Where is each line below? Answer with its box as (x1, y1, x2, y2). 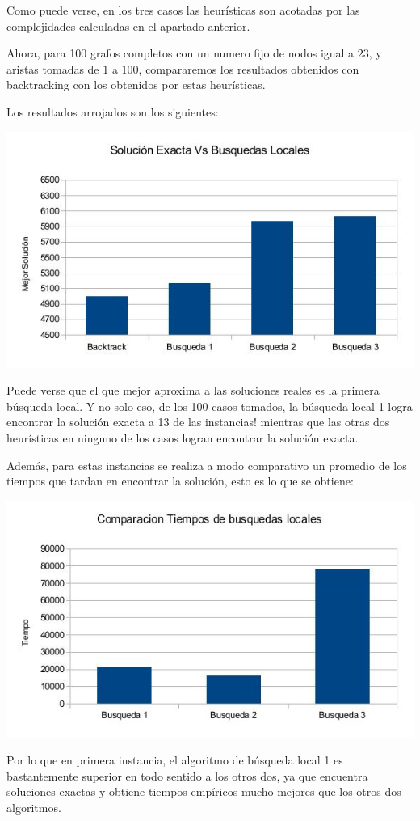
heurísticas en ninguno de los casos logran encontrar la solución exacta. (6, 429, 359, 446)
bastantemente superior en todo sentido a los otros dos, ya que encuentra (6, 767, 368, 784)
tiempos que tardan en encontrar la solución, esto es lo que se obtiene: (6, 472, 354, 489)
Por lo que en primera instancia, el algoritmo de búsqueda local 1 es (6, 751, 343, 768)
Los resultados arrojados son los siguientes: (6, 103, 219, 120)
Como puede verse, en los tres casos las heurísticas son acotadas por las (6, 2, 360, 18)
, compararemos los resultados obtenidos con (138, 60, 359, 77)
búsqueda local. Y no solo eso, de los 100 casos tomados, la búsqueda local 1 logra (6, 397, 413, 414)
